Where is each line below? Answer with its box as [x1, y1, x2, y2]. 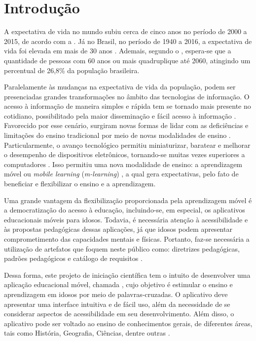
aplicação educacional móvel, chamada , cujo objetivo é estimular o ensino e [4, 279, 233, 290]
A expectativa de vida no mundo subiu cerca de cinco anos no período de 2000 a [4, 26, 247, 37]
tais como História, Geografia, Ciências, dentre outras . [4, 328, 170, 338]
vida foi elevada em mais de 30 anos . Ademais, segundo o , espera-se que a [4, 45, 231, 56]
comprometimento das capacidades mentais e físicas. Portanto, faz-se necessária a [4, 234, 250, 244]
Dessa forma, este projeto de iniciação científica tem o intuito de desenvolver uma [4, 269, 251, 280]
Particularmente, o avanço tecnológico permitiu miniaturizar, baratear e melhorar [4, 139, 251, 150]
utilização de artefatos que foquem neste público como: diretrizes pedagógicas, [4, 243, 240, 254]
